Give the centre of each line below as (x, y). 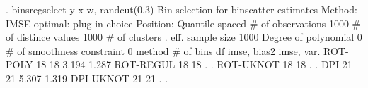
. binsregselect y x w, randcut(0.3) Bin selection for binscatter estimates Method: (182, 9)
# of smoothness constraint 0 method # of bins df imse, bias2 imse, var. (163, 50)
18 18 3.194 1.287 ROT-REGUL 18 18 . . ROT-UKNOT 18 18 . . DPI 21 (194, 64)
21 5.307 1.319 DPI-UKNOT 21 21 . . (87, 78)
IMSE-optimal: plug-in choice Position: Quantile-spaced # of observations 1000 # (183, 23)
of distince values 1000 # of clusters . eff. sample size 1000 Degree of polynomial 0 (184, 37)
